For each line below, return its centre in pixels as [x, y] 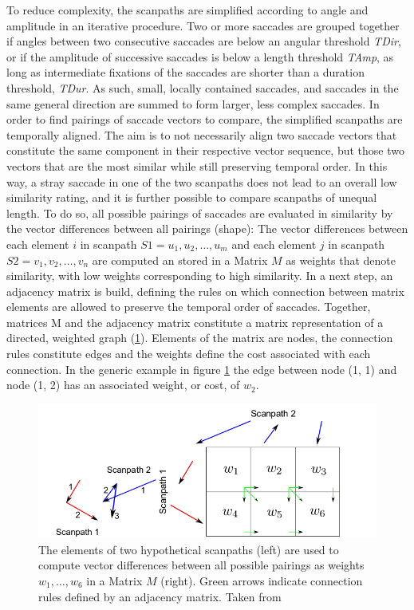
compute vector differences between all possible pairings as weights [201, 565]
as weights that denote [341, 260]
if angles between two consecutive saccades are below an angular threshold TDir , [204, 41]
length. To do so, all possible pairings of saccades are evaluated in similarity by [200, 213]
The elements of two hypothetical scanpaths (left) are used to [189, 549]
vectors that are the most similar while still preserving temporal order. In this [197, 165]
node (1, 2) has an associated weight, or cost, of [123, 385]
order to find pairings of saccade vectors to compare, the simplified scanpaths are [205, 119]
